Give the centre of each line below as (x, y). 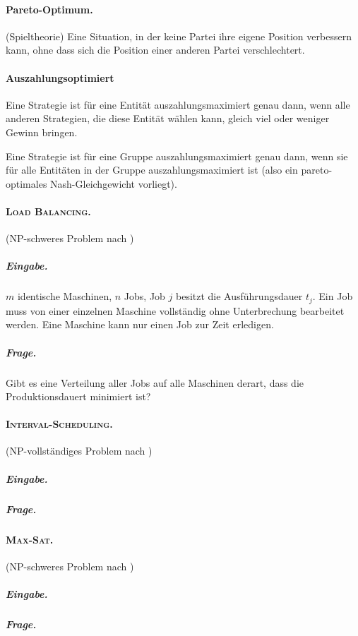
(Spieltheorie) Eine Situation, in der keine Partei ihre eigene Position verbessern (179, 36)
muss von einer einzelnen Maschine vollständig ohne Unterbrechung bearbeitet (175, 310)
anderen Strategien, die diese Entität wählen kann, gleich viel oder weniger (168, 118)
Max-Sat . (30, 539)
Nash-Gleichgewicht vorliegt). (114, 183)
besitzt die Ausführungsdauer (239, 296)
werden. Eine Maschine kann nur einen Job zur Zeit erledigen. (140, 324)
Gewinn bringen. (42, 132)
